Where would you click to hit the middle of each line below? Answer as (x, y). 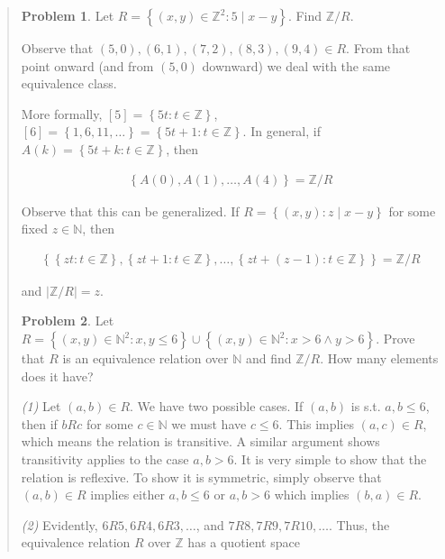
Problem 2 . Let (68, 321)
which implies (312, 495)
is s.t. (366, 406)
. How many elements (379, 358)
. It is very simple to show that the (330, 458)
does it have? (57, 376)
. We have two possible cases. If (217, 406)
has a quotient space (244, 542)
